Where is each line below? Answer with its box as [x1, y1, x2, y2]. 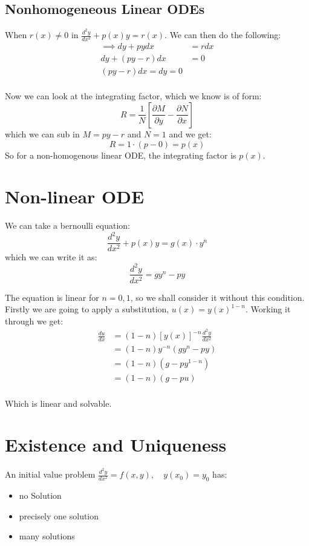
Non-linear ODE [5, 184, 145, 209]
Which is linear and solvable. [5, 396, 112, 409]
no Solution [19, 488, 62, 501]
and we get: [169, 127, 212, 140]
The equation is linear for [5, 291, 99, 303]
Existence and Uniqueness [5, 432, 227, 457]
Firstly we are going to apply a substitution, [5, 303, 169, 315]
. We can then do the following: [164, 28, 281, 41]
